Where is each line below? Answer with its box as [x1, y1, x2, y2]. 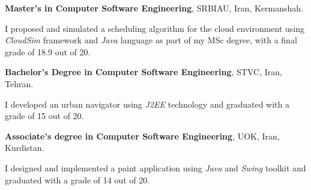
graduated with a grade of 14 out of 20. [5, 173, 150, 186]
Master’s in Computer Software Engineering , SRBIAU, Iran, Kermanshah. [5, 2, 303, 14]
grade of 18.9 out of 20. [5, 45, 91, 58]
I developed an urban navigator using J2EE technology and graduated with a [5, 97, 289, 110]
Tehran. [5, 77, 34, 90]
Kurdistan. [5, 141, 44, 154]
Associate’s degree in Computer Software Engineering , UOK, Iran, [5, 129, 280, 142]
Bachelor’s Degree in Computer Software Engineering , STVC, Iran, [5, 66, 282, 78]
